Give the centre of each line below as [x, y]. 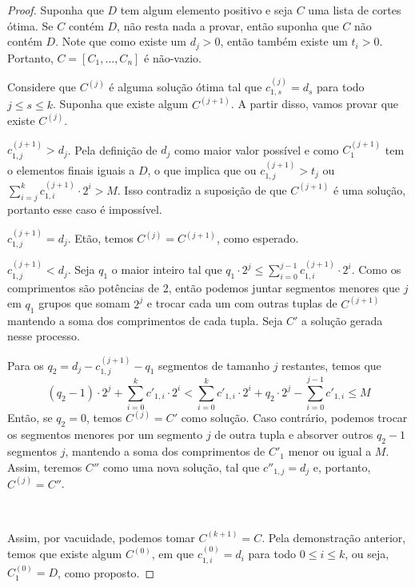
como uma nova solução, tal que [181, 466]
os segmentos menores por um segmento [105, 434]
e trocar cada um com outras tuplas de [242, 303]
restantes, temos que [331, 365]
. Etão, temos [100, 238]
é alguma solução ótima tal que [186, 87]
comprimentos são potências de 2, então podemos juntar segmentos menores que [204, 287]
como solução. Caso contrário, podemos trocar [294, 418]
